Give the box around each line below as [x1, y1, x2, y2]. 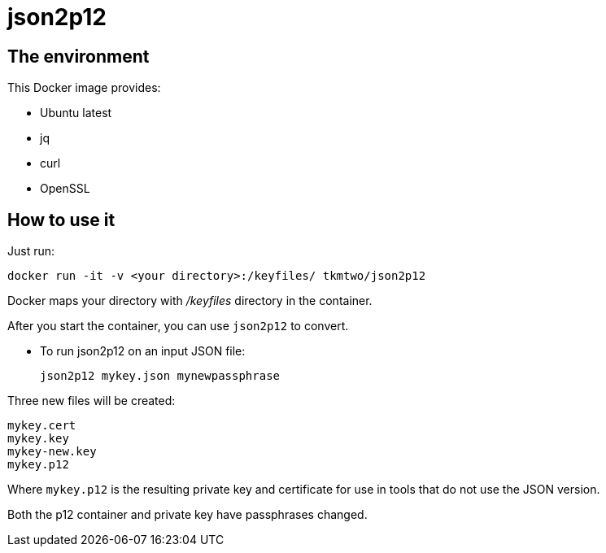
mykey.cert [7, 419, 76, 433]
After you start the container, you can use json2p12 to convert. [7, 319, 349, 333]
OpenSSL [40, 181, 90, 196]
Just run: [7, 244, 55, 259]
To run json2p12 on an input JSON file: [40, 344, 246, 359]
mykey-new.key [7, 445, 97, 459]
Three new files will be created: [7, 394, 176, 408]
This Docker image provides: [7, 81, 161, 95]
